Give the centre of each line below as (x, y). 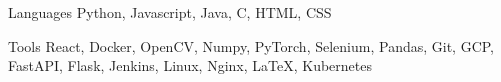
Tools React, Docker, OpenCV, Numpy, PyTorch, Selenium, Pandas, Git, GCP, (251, 45)
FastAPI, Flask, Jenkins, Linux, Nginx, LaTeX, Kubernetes (190, 65)
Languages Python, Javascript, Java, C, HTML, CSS (170, 12)
